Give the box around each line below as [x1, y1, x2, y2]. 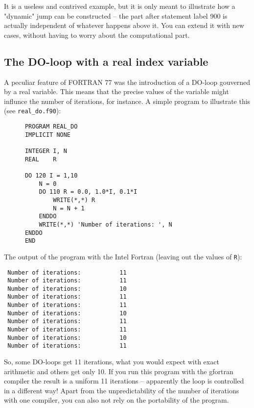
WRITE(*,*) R [53, 196, 95, 204]
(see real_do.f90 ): [4, 105, 61, 116]
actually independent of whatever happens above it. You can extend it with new [4, 20, 244, 30]
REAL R [24, 155, 57, 163]
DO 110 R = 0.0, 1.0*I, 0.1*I [39, 188, 138, 196]
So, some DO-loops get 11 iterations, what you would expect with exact [4, 357, 219, 367]
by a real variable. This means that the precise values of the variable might [4, 86, 229, 97]
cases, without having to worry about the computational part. [4, 29, 190, 40]
